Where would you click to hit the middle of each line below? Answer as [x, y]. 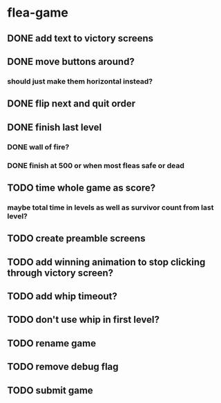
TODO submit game [50, 390]
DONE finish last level [55, 127]
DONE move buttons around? [71, 61]
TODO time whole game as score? [81, 188]
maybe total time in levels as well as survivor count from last [110, 207]
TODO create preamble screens [76, 239]
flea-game [38, 13]
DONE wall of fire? [38, 147]
